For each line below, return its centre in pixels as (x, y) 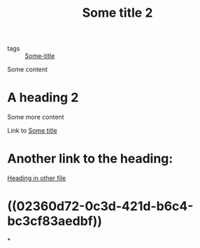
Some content (27, 70)
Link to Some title (32, 131)
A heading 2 (43, 97)
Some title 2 (117, 13)
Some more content (36, 117)
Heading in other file (37, 178)
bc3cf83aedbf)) (55, 221)
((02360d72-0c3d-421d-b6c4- (100, 206)
